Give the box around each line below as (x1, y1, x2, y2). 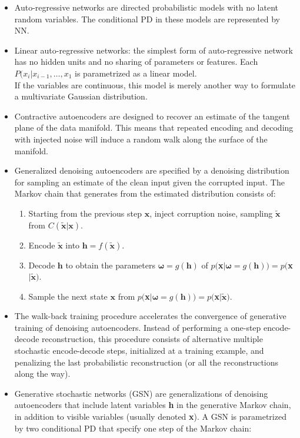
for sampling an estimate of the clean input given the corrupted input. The (14, 175, 285, 188)
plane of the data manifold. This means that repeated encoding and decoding (14, 121, 294, 134)
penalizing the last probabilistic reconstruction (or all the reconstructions (14, 356, 279, 368)
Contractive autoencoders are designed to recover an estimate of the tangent (14, 109, 290, 122)
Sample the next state (28, 290, 108, 302)
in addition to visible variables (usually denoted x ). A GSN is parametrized (14, 410, 286, 423)
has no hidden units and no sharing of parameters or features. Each (14, 55, 258, 68)
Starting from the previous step (28, 207, 142, 219)
